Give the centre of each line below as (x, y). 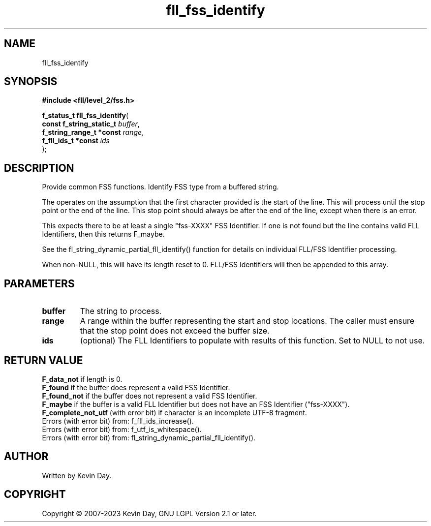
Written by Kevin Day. (77, 475)
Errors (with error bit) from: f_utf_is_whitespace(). (122, 429)
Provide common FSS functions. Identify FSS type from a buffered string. (160, 187)
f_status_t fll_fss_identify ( (85, 116)
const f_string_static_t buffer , (91, 124)
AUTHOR (26, 457)
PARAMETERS (39, 283)
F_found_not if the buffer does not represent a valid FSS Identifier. (150, 396)
